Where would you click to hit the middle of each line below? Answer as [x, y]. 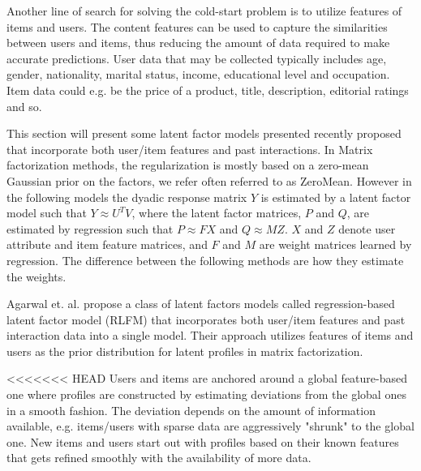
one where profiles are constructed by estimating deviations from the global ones [206, 394]
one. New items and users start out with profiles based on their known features [203, 441]
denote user [367, 228]
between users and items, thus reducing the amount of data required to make [198, 43]
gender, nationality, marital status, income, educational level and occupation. [198, 74]
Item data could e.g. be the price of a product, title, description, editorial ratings [208, 90]
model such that [47, 213]
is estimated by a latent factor [336, 197]
